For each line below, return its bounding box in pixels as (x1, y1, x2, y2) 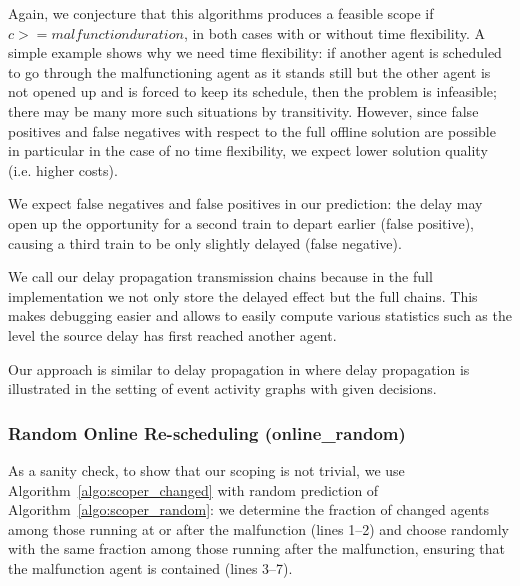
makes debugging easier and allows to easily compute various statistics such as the (8, 305, 512, 326)
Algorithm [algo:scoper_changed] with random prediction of (8, 479, 379, 500)
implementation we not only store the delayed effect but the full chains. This (8, 285, 478, 306)
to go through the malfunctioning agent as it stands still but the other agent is (8, 61, 491, 82)
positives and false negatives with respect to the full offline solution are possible (8, 120, 496, 141)
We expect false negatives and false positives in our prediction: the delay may (8, 193, 483, 214)
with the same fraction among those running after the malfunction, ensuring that (8, 538, 506, 559)
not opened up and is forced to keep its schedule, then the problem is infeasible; (8, 81, 497, 102)
